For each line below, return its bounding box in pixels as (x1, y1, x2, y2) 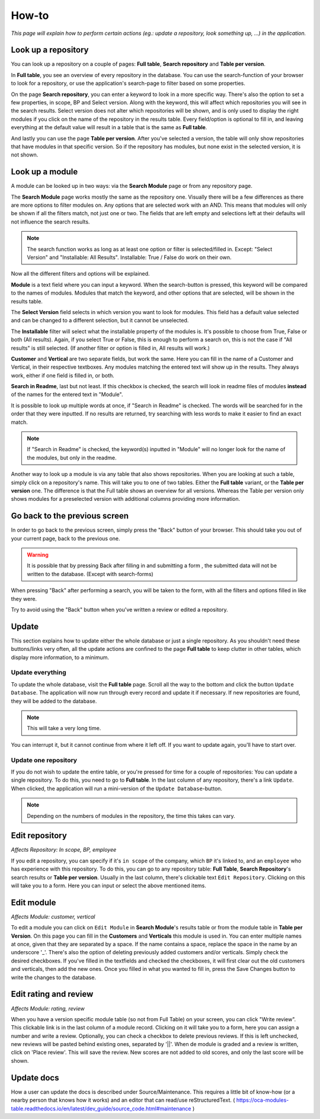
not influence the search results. (11, 218, 90, 225)
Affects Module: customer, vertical (11, 913, 95, 920)
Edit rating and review (11, 989, 94, 999)
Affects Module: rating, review (11, 1005, 85, 1012)
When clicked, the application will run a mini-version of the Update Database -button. (11, 785, 222, 792)
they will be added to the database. (11, 697, 97, 705)
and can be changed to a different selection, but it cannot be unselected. (11, 317, 189, 324)
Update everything (11, 669, 66, 677)
